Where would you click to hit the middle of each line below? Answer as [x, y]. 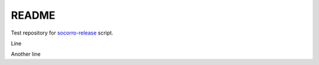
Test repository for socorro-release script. [62, 33]
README [33, 15]
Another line [26, 54]
